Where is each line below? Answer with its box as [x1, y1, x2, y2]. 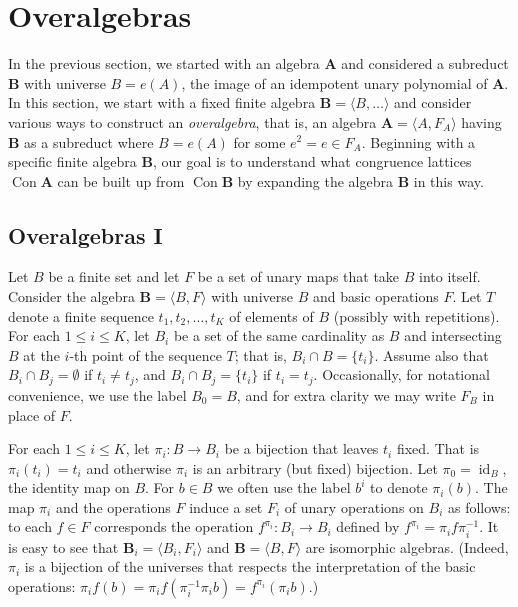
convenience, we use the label [8, 384, 187, 405]
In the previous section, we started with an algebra [8, 53, 320, 74]
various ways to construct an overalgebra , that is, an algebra [8, 111, 377, 132]
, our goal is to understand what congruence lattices [152, 151, 472, 172]
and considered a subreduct [341, 53, 509, 74]
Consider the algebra [8, 286, 135, 307]
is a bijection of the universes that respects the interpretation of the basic [24, 556, 476, 577]
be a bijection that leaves [224, 438, 379, 459]
